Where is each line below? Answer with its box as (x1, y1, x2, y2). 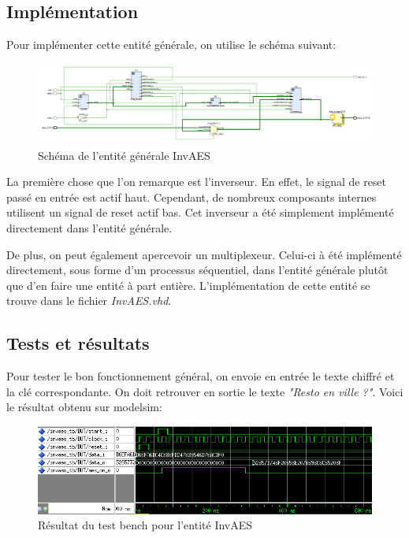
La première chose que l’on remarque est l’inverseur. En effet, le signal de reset (6, 173, 387, 190)
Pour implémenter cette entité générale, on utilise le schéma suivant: (6, 36, 336, 53)
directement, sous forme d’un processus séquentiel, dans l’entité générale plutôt (6, 262, 389, 278)
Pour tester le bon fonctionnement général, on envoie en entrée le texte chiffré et (6, 368, 395, 384)
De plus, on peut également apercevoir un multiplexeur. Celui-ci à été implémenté (6, 246, 402, 262)
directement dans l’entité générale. (6, 220, 173, 236)
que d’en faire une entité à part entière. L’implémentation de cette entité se (6, 276, 370, 293)
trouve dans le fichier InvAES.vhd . (6, 292, 172, 309)
